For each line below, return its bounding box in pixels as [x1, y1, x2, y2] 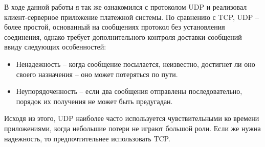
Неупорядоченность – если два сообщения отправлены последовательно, [16, 86, 242, 96]
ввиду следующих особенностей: [4, 41, 106, 52]
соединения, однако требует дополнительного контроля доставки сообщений [4, 31, 242, 42]
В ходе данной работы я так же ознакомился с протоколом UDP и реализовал [4, 2, 247, 12]
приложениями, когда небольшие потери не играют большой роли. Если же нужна [4, 122, 261, 133]
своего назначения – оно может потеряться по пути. [16, 68, 178, 79]
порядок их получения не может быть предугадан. [16, 95, 173, 106]
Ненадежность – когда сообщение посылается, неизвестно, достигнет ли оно [16, 58, 255, 69]
